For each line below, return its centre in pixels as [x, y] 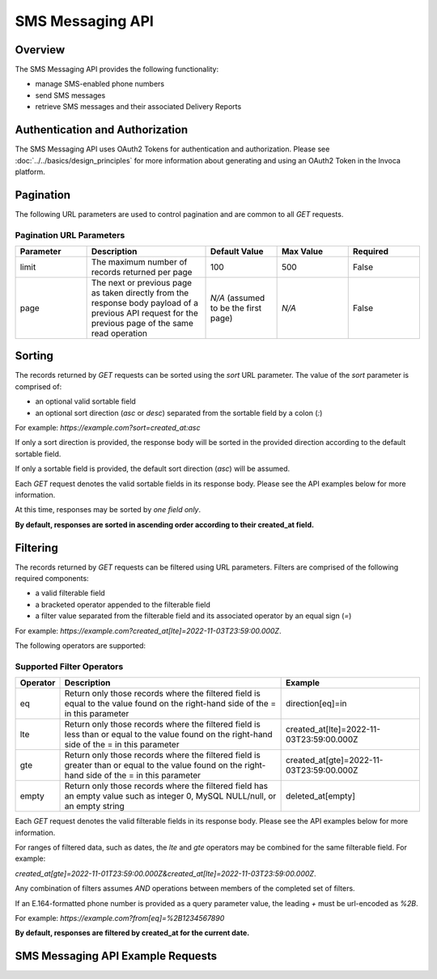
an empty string [94, 807]
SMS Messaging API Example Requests [116, 956]
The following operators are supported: [80, 646]
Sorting [34, 356]
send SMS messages [70, 95]
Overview [40, 50]
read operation [119, 333]
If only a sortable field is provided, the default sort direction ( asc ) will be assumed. [153, 468]
